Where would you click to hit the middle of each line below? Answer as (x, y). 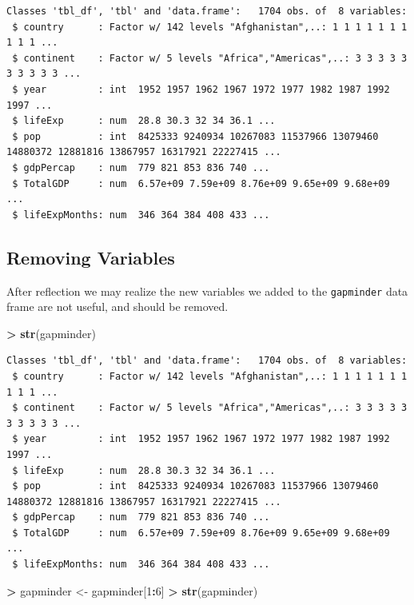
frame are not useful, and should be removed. (117, 306)
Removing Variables (91, 257)
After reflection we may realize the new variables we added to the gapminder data (207, 291)
